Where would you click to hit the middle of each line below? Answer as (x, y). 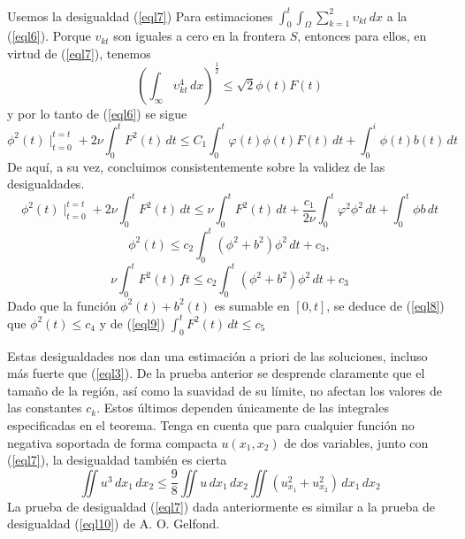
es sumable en (252, 305)
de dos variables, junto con (356, 442)
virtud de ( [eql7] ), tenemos (79, 53)
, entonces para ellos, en (362, 36)
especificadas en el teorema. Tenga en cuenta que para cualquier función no (211, 425)
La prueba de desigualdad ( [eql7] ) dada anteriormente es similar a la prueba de (221, 506)
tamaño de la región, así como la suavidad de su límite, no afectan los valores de (225, 390)
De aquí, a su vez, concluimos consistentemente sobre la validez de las (196, 166)
